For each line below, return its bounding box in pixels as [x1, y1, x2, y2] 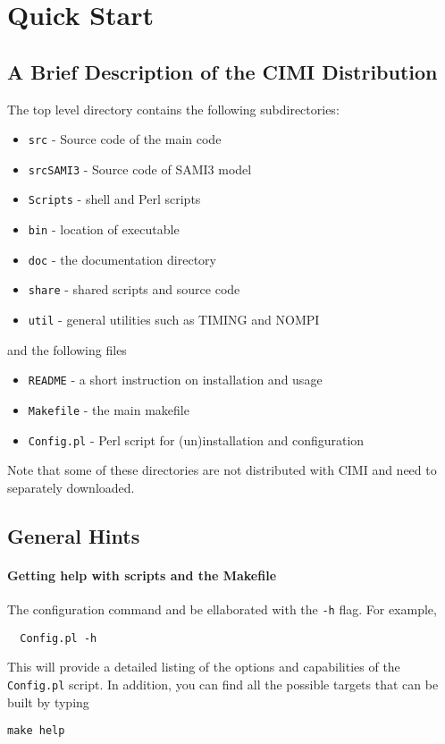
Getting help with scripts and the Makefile [7, 565, 277, 584]
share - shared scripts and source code [28, 280, 240, 299]
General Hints [7, 521, 140, 549]
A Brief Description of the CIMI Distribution [7, 57, 438, 85]
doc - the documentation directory [28, 249, 216, 268]
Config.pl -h [20, 631, 97, 645]
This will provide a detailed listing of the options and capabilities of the [7, 657, 400, 676]
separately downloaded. [7, 478, 135, 496]
